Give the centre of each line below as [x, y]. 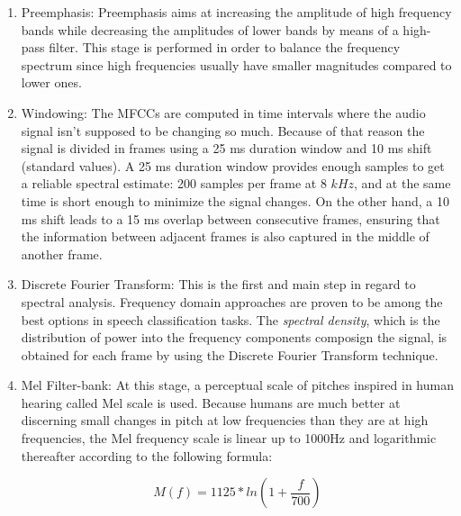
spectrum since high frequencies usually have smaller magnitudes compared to [236, 64]
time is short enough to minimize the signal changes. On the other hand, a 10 [235, 200]
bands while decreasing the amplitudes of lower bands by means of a [210, 29]
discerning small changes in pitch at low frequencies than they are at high [225, 420]
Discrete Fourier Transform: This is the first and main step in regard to [218, 284]
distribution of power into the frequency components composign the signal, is [234, 337]
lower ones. [51, 82]
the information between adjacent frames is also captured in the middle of [225, 236]
